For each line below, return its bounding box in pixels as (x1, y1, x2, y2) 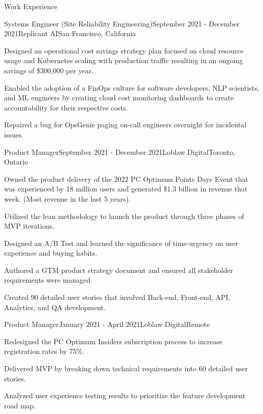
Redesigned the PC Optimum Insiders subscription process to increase (4, 336, 223, 346)
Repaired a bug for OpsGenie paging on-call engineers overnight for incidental (4, 119, 247, 130)
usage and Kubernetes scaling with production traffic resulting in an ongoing (4, 55, 243, 66)
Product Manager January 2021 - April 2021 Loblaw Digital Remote (4, 319, 210, 329)
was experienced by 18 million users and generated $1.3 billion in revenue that (4, 183, 248, 194)
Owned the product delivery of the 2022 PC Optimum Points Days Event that (4, 173, 248, 184)
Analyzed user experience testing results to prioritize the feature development (4, 390, 245, 401)
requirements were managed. (4, 274, 93, 285)
